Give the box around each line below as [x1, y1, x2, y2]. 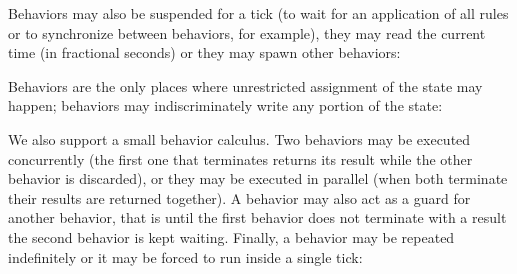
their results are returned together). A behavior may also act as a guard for [8, 187, 471, 208]
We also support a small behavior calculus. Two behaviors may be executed [8, 128, 471, 149]
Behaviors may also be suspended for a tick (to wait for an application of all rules [8, 3, 509, 23]
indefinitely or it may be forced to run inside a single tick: [8, 246, 363, 267]
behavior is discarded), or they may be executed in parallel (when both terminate [8, 168, 508, 189]
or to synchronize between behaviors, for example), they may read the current [8, 22, 486, 43]
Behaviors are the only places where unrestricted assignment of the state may [8, 75, 483, 96]
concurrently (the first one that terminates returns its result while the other [8, 148, 473, 169]
